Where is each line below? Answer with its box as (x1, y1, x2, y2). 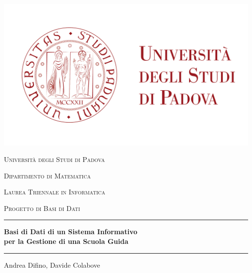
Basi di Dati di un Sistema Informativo (4, 226, 138, 237)
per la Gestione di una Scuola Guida (4, 236, 128, 246)
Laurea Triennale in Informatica (4, 187, 106, 197)
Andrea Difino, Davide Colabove (4, 259, 100, 270)
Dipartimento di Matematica (4, 170, 91, 180)
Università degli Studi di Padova (4, 154, 105, 164)
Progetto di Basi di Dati (4, 203, 80, 213)
